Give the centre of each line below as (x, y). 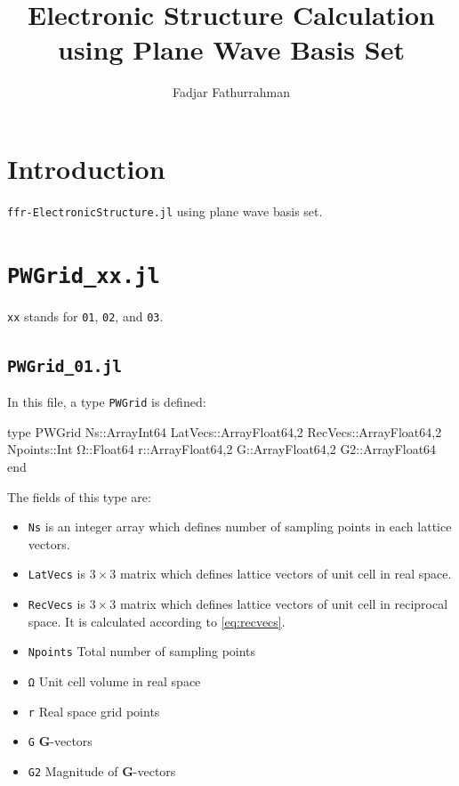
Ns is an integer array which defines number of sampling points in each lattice (240, 527)
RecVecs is (56, 604)
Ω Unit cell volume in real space (114, 681)
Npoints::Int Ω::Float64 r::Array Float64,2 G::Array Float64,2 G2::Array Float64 (222, 449)
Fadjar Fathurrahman (231, 92)
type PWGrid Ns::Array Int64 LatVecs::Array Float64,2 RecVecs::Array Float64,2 (225, 431)
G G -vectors (60, 741)
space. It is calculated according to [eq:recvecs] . (157, 621)
